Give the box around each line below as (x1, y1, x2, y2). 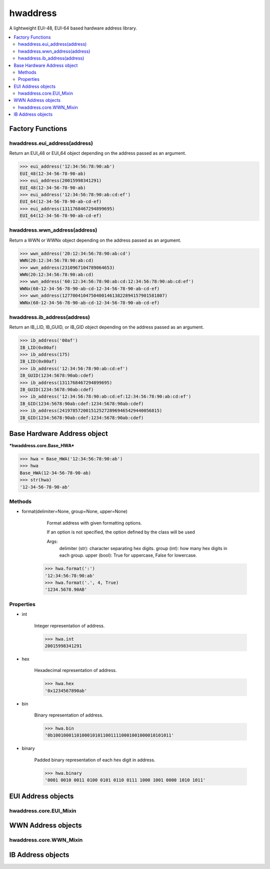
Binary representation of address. (34, 712, 103, 718)
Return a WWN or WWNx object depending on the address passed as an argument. (9, 237, 181, 243)
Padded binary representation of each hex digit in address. (34, 757, 155, 763)
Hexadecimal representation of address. (34, 667, 117, 673)
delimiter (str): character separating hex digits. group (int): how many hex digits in (59, 545, 227, 551)
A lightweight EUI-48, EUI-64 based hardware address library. (9, 25, 137, 31)
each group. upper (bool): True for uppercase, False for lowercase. (59, 552, 197, 559)
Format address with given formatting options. (46, 519, 142, 526)
